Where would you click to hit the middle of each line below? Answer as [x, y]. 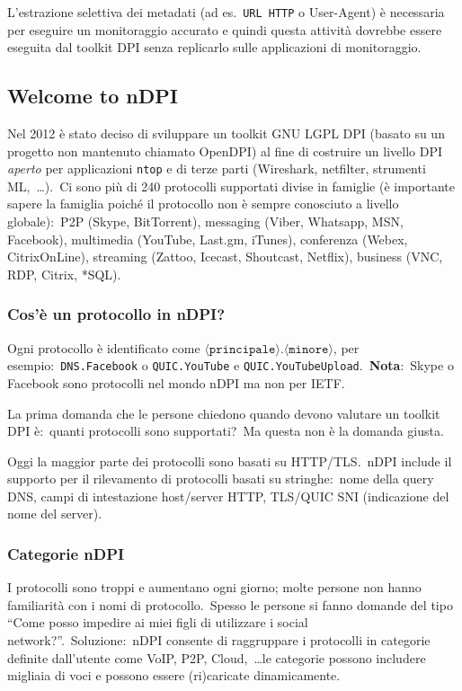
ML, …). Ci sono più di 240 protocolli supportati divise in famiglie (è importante [231, 186]
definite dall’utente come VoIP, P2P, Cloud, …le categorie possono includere [217, 657]
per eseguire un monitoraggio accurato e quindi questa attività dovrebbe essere [225, 29]
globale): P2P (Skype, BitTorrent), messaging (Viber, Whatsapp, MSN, [205, 221]
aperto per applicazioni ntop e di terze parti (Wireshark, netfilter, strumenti [217, 168]
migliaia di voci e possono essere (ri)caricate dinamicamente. [174, 675]
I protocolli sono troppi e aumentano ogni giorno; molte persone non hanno [214, 587]
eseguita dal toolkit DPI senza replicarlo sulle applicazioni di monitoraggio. [214, 47]
